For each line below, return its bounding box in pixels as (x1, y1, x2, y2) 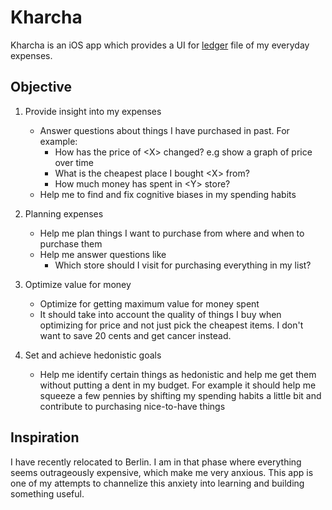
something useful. (10, 487, 85, 500)
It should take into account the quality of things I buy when (39, 308, 282, 320)
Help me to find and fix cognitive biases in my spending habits (39, 188, 297, 200)
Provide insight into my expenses (24, 105, 162, 117)
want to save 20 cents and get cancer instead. (39, 329, 232, 341)
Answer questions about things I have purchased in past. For (39, 124, 290, 136)
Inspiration (10, 429, 80, 446)
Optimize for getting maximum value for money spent (39, 297, 260, 310)
